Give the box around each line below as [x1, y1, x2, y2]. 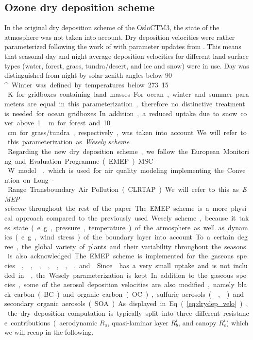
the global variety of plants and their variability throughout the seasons [21, 241, 246, 251]
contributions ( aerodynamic [11, 317, 98, 327]
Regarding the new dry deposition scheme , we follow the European [7, 146, 220, 156]
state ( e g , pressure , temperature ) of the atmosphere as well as [13, 222, 224, 232]
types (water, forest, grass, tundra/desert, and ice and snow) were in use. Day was [4, 60, 249, 70]
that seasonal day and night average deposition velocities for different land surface [4, 51, 249, 61]
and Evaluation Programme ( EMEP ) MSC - [15, 155, 159, 166]
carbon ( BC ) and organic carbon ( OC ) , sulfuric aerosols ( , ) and [14, 289, 244, 299]
